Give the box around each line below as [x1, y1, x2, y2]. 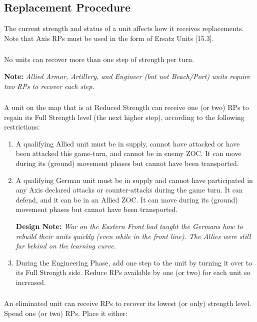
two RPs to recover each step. [4, 80, 94, 91]
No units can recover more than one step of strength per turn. [4, 54, 194, 64]
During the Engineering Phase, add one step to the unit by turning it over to [15, 257, 252, 267]
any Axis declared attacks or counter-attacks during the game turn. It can [15, 184, 243, 195]
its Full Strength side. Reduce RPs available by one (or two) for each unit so [15, 267, 250, 277]
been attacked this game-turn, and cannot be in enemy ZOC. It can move [15, 148, 241, 158]
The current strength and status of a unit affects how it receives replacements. [4, 23, 244, 33]
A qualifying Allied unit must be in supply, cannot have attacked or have [15, 138, 240, 148]
